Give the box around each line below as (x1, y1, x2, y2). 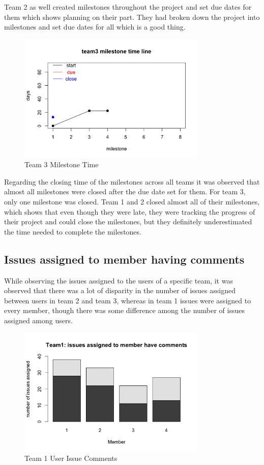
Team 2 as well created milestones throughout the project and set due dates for (4, 2, 252, 12)
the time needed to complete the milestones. (4, 226, 141, 237)
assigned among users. (4, 315, 73, 325)
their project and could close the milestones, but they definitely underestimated (4, 216, 252, 227)
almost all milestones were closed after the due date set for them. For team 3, (4, 186, 246, 197)
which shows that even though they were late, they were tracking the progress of (4, 206, 255, 217)
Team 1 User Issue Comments (24, 452, 118, 463)
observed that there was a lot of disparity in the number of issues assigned (4, 285, 236, 296)
